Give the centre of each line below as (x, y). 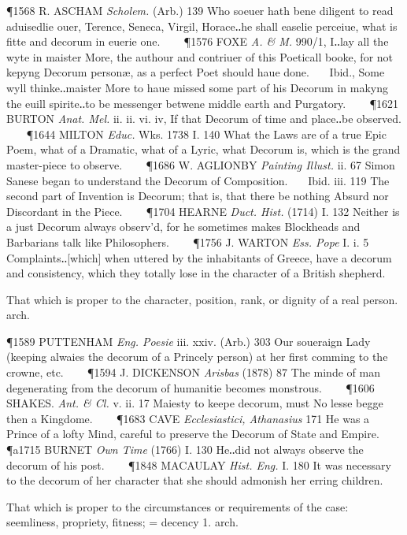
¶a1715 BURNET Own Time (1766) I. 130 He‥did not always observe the (185, 450)
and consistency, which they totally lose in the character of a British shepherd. (196, 273)
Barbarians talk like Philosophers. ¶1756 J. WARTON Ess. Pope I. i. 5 (188, 241)
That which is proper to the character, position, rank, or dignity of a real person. (202, 299)
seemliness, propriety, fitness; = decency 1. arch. (122, 522)
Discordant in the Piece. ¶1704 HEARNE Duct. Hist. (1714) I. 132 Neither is (203, 211)
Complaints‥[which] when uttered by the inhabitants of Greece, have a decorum (199, 257)
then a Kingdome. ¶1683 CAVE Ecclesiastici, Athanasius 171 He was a (188, 418)
